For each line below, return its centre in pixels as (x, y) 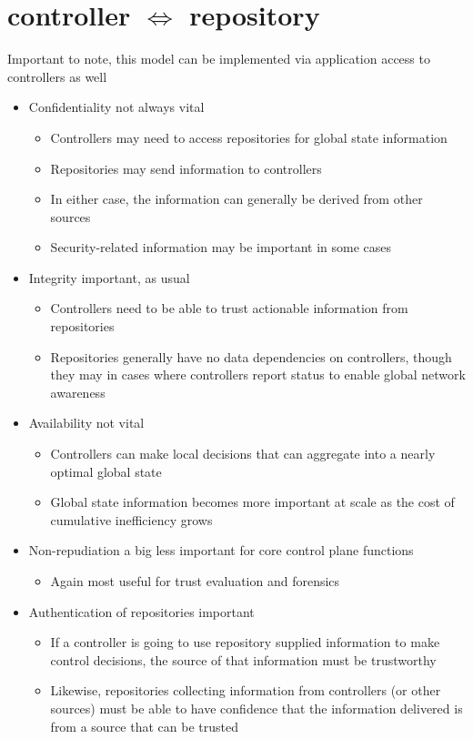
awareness (78, 392)
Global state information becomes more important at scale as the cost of (252, 502)
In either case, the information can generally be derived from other (236, 199)
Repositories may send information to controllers (186, 168)
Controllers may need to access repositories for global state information (249, 137)
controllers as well (57, 76)
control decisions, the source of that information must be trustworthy (243, 659)
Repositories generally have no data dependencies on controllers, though (251, 356)
